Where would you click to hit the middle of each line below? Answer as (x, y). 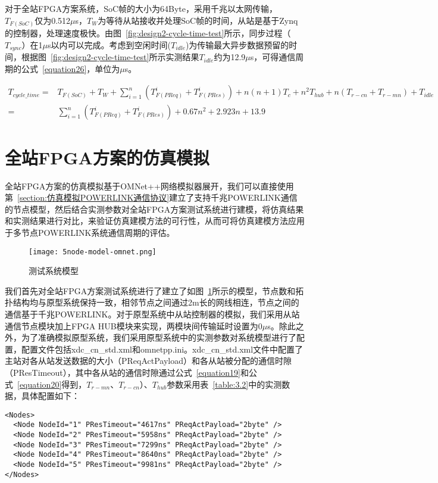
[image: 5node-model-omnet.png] (93, 252)
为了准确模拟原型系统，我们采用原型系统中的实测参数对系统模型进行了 (159, 337)
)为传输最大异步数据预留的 (237, 44)
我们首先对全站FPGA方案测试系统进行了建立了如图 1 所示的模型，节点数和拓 (154, 290)
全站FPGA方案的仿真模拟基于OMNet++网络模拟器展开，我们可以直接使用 (149, 186)
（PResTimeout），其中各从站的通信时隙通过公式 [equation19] (123, 372)
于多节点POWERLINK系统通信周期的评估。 (90, 232)
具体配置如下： (50, 396)
